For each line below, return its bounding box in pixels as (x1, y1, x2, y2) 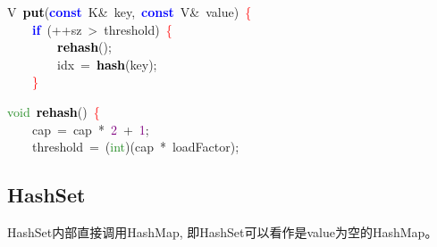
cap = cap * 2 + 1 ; (31, 119, 149, 138)
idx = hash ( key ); (56, 54, 157, 73)
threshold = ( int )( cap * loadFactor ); (31, 137, 240, 156)
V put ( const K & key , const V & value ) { (7, 3, 252, 21)
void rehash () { (7, 102, 100, 120)
